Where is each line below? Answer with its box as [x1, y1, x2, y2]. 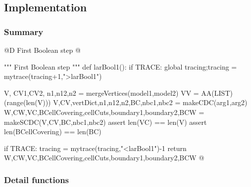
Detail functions [4, 173, 69, 186]
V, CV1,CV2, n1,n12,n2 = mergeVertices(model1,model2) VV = [4, 87, 199, 98]
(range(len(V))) [4, 97, 51, 108]
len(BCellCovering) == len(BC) [4, 126, 101, 137]
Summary [4, 25, 44, 37]
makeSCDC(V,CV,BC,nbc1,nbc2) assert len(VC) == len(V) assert [4, 116, 207, 127]
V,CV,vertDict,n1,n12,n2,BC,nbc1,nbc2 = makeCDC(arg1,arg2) [53, 97, 248, 108]
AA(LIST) [201, 87, 233, 98]
